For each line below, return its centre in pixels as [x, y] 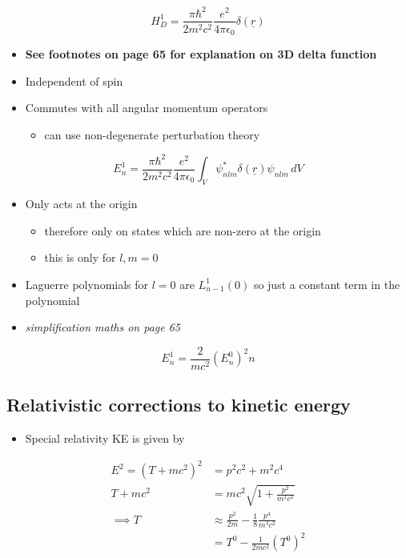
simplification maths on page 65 [103, 327]
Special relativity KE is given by [105, 438]
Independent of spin [74, 80]
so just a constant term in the [327, 284]
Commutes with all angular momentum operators [147, 108]
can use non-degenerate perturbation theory [152, 134]
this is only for [80, 257]
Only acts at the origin [81, 204]
